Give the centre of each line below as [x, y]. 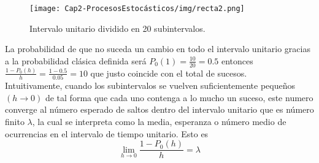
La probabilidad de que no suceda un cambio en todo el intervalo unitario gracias [158, 49]
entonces [237, 60]
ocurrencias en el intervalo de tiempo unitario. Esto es [107, 133]
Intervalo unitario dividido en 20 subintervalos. [117, 28]
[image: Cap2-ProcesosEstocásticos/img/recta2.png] [137, 9]
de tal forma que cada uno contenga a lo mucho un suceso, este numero [179, 97]
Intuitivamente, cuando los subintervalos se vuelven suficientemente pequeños [150, 85]
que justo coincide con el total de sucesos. [169, 73]
